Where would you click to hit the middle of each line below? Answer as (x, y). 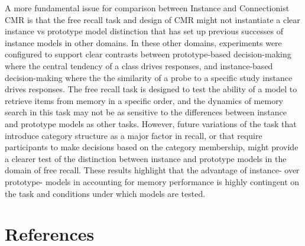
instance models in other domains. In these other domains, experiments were (143, 42)
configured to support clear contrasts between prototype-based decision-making (148, 54)
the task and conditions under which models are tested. (105, 193)
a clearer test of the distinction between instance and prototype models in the (146, 158)
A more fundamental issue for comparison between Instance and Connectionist (147, 8)
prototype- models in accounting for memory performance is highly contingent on (152, 181)
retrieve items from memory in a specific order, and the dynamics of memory (144, 100)
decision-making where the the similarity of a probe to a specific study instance (149, 77)
